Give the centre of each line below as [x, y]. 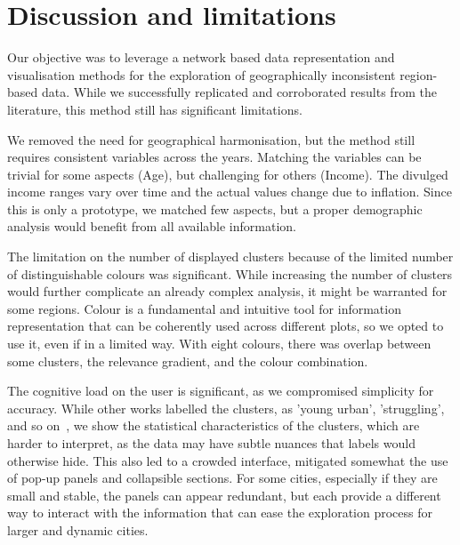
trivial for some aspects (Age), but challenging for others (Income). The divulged [228, 174]
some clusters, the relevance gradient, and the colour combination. [188, 361]
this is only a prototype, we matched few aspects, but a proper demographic [215, 208]
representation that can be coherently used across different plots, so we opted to [226, 326]
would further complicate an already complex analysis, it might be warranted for [227, 291]
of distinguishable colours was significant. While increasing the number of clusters [230, 273]
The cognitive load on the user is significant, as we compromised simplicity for [221, 391]
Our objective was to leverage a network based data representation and [201, 57]
